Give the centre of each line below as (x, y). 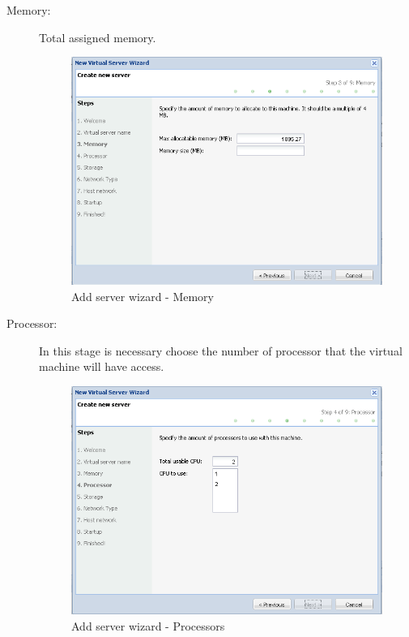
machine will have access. (102, 366)
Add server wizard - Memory (143, 296)
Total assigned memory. (98, 37)
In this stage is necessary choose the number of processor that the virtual (221, 350)
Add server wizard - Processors (148, 625)
